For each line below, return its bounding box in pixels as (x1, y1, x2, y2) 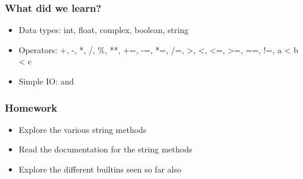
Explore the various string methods (18, 123, 147, 135)
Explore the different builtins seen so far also (18, 163, 182, 175)
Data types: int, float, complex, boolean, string (18, 24, 189, 36)
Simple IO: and (18, 75, 74, 87)
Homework (5, 100, 57, 115)
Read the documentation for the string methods (18, 143, 192, 155)
